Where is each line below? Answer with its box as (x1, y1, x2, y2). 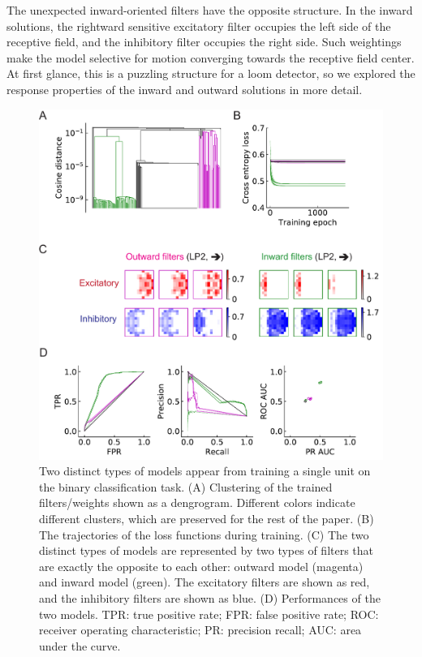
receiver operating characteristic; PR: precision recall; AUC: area (39, 621, 362, 638)
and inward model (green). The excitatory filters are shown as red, (39, 573, 370, 590)
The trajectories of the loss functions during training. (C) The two (39, 526, 369, 543)
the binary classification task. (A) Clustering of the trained (39, 478, 333, 495)
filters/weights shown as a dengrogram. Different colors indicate (39, 494, 355, 511)
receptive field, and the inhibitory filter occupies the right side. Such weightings (6, 33, 402, 50)
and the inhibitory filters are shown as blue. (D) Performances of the (39, 589, 381, 606)
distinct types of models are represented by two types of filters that (39, 542, 374, 559)
